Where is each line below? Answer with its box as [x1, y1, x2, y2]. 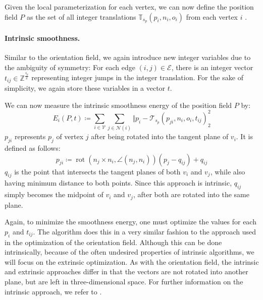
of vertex [56, 131, 84, 142]
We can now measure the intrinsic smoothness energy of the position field [5, 99, 232, 110]
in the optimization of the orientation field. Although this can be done [5, 236, 222, 247]
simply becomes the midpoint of [5, 189, 103, 200]
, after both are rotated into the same [133, 189, 249, 200]
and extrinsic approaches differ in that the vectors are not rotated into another [5, 266, 248, 277]
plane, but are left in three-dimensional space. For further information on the [5, 276, 243, 286]
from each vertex [186, 11, 238, 22]
